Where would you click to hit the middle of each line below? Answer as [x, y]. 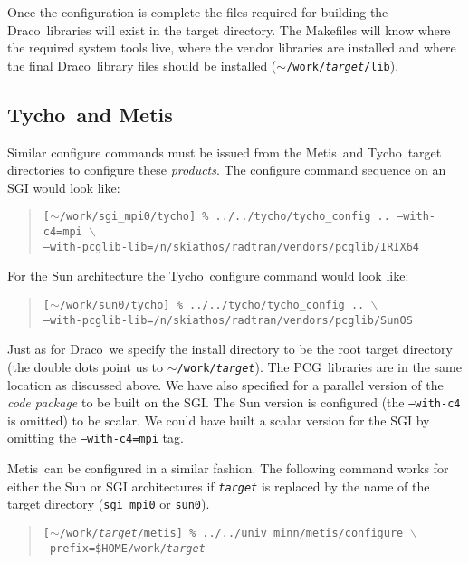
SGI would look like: [64, 187]
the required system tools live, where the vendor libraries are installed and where [232, 48]
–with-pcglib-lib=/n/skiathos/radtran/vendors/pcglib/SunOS [228, 320]
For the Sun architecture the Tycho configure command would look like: [208, 276]
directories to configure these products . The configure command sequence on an [227, 170]
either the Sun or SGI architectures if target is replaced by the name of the [219, 486]
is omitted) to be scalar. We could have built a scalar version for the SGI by [219, 420]
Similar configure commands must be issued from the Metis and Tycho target [225, 152]
